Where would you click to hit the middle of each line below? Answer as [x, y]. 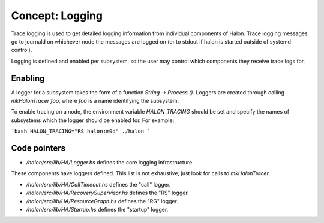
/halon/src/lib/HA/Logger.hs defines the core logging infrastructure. [110, 163]
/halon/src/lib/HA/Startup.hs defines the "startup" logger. [97, 210]
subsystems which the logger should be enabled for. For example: [93, 120]
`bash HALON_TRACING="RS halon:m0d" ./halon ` [81, 131]
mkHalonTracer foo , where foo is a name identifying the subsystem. [95, 101]
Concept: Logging [57, 16]
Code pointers [38, 148]
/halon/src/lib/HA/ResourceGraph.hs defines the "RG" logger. [102, 201]
